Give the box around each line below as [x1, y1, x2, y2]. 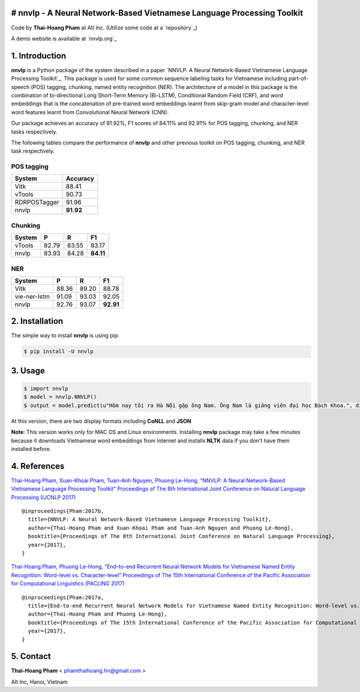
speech [11, 83, 30, 90]
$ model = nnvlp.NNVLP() [23, 394, 97, 400]
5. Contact [11, 651, 51, 661]
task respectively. [11, 147, 55, 155]
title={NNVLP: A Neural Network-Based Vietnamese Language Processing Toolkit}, [28, 516, 272, 523]
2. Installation [11, 316, 64, 326]
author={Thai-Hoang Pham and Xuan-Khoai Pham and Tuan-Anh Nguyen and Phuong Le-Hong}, [28, 524, 294, 531]
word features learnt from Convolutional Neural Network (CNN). [11, 108, 169, 115]
